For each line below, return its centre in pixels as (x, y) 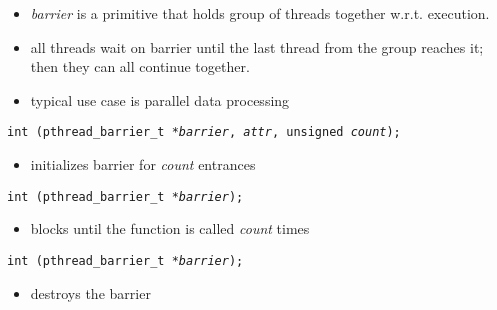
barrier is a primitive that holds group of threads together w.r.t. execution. (260, 13)
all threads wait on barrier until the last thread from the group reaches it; (257, 46)
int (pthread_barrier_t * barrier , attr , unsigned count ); (204, 132)
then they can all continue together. (140, 66)
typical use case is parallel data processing (160, 99)
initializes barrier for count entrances (143, 164)
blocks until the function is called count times (170, 228)
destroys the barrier (90, 292)
